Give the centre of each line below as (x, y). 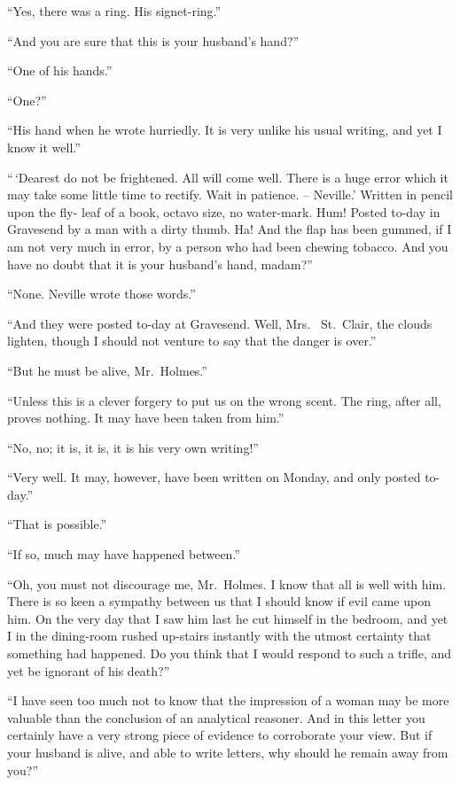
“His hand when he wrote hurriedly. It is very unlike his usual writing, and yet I (225, 130)
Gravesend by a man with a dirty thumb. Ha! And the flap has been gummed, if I (230, 229)
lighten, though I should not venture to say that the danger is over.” (192, 341)
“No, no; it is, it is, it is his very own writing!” (133, 447)
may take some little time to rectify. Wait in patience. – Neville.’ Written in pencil (230, 194)
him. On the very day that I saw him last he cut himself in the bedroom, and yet (228, 618)
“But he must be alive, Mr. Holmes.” (107, 370)
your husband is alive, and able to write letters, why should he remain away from (228, 752)
